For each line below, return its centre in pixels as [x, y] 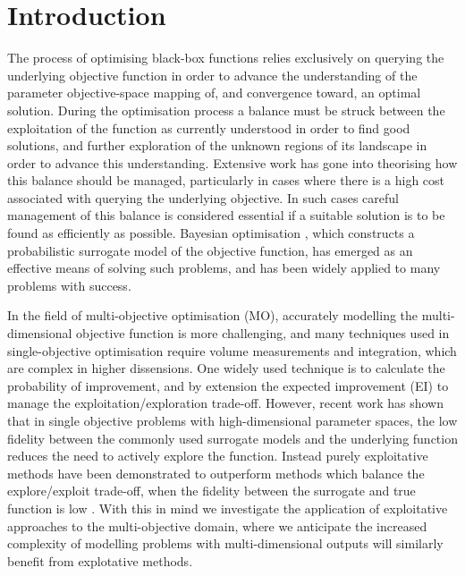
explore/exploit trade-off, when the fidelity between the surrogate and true [211, 491]
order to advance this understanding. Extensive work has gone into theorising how [232, 162]
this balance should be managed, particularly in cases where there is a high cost [226, 180]
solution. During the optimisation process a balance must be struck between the [226, 110]
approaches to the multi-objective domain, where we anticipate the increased [217, 525]
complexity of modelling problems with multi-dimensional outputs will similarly [225, 543]
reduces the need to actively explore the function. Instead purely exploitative [218, 456]
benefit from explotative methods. [100, 560]
